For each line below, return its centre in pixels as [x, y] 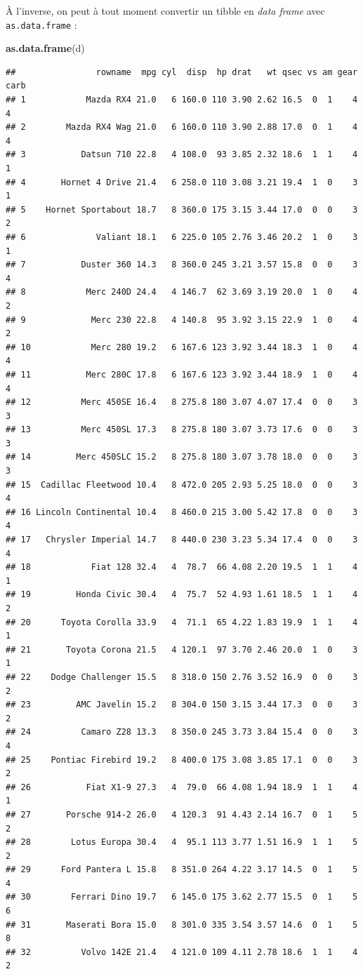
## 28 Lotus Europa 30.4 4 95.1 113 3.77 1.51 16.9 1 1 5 [182, 842]
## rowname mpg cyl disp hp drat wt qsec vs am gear [182, 72]
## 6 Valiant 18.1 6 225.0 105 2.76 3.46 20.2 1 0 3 [182, 237]
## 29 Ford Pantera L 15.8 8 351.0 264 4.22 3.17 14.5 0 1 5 [182, 870]
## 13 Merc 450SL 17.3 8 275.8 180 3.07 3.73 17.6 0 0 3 [182, 430]
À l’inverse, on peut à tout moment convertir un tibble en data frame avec [165, 11]
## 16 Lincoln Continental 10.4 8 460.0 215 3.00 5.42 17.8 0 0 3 [182, 512]
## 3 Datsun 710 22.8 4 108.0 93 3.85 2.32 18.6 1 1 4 [182, 155]
